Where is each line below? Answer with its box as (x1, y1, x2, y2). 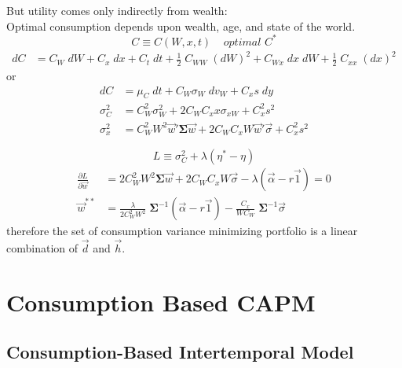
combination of (6, 240, 79, 256)
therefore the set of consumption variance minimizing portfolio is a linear (6, 223, 358, 239)
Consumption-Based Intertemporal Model (6, 340, 354, 364)
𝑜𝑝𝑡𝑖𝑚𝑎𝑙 (223, 36, 261, 48)
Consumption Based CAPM (6, 285, 316, 318)
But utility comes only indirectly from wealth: (6, 2, 228, 18)
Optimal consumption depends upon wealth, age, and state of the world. (6, 17, 356, 34)
